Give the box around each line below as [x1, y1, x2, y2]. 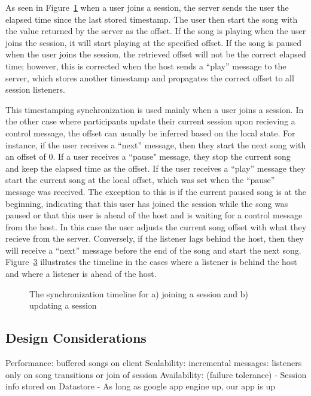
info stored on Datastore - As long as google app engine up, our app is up [5, 380, 276, 392]
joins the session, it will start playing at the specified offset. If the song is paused [5, 36, 302, 48]
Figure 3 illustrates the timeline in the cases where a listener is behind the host [5, 255, 297, 268]
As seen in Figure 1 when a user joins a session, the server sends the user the [5, 1, 289, 13]
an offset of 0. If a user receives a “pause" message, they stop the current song [5, 150, 291, 163]
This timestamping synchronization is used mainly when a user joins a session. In [5, 103, 304, 115]
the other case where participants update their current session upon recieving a [5, 115, 295, 127]
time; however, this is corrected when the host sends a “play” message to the [5, 59, 286, 72]
